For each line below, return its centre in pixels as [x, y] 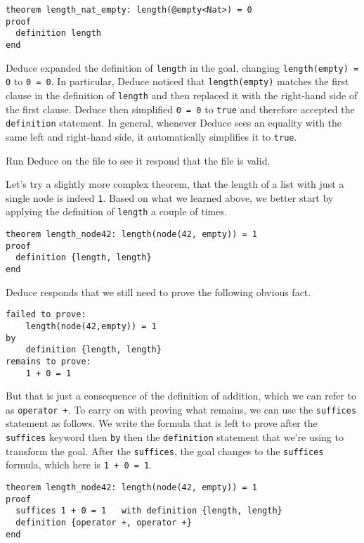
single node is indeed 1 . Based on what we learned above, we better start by [170, 197]
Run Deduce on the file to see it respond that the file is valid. [138, 160]
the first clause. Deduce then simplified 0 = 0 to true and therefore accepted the [180, 109]
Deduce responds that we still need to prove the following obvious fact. [158, 292]
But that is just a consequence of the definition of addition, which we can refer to [181, 396]
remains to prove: [48, 361]
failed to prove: [46, 315]
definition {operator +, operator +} [104, 523]
